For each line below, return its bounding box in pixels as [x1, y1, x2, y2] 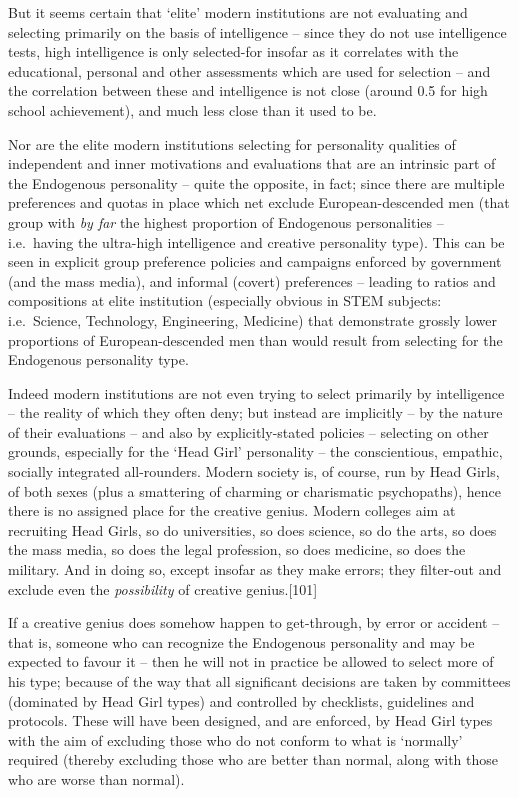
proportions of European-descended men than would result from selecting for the [8, 329, 503, 350]
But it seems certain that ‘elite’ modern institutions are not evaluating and [8, 2, 468, 22]
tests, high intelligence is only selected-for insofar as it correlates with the [8, 41, 459, 62]
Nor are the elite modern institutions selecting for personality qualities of [8, 133, 456, 154]
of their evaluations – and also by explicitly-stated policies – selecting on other [8, 421, 489, 442]
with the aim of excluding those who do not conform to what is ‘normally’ [8, 729, 463, 750]
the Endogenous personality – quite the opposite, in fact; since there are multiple [8, 172, 505, 193]
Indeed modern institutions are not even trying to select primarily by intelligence [8, 382, 505, 403]
